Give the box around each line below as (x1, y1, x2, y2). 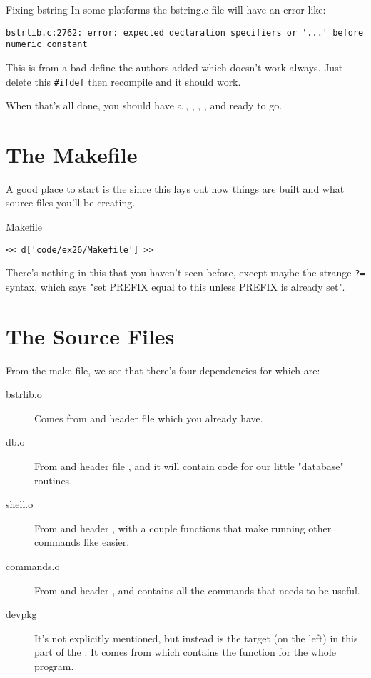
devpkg (6, 607, 37, 622)
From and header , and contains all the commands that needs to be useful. (34, 582, 360, 597)
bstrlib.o (6, 387, 42, 402)
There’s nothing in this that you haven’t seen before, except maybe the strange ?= (6, 265, 365, 280)
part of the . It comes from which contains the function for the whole (34, 644, 336, 659)
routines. (34, 472, 73, 487)
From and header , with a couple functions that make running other (34, 520, 332, 535)
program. (34, 659, 74, 673)
